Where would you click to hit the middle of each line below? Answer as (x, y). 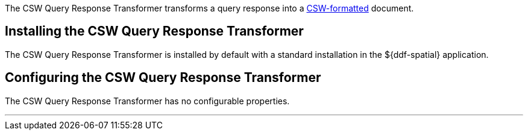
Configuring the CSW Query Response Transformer (163, 78)
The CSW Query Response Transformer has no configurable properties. (147, 101)
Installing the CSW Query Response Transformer (154, 31)
